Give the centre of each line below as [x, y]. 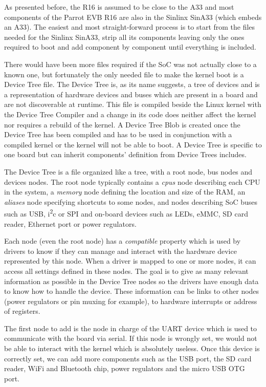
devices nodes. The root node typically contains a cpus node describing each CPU [132, 181]
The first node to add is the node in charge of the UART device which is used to [131, 328]
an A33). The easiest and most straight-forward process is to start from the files [130, 27]
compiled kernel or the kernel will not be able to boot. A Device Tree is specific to [133, 144]
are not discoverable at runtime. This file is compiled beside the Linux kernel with [133, 104]
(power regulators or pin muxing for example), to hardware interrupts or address [131, 301]
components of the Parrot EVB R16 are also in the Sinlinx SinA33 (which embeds [133, 17]
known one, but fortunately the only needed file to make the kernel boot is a [124, 74]
